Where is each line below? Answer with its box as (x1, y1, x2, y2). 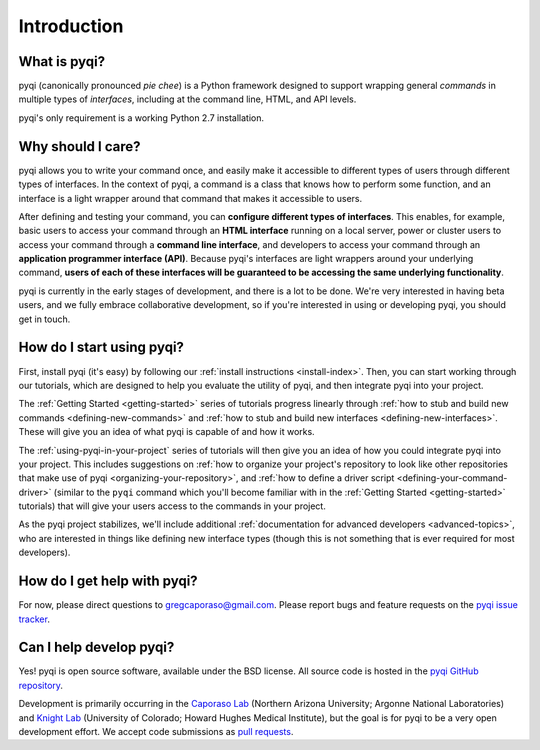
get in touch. (18, 313, 71, 325)
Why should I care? (18, 138, 141, 155)
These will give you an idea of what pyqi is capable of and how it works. (18, 426, 315, 438)
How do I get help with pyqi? (18, 573, 199, 590)
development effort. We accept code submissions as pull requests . (18, 726, 294, 738)
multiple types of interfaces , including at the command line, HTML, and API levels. (18, 93, 357, 105)
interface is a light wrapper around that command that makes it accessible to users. (18, 192, 363, 204)
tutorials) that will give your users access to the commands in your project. (18, 500, 327, 512)
